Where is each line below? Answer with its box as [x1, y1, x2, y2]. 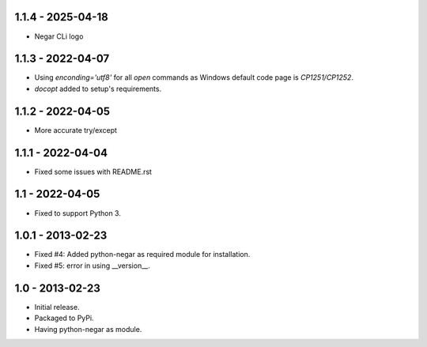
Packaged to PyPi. [34, 313, 94, 323]
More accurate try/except [34, 125, 118, 134]
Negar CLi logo [34, 32, 84, 41]
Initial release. [34, 302, 80, 311]
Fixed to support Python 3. [34, 208, 122, 217]
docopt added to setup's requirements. [34, 84, 162, 93]
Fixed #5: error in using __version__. [34, 261, 150, 270]
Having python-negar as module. [34, 324, 142, 334]
